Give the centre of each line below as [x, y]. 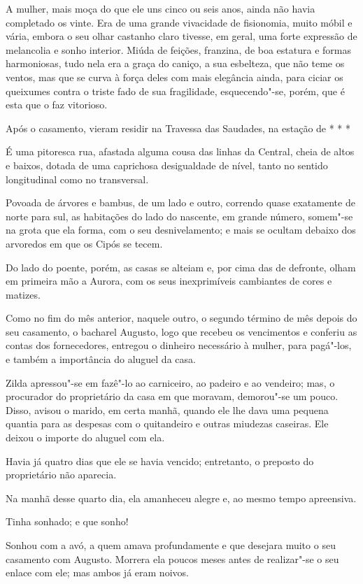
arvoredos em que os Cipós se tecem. [84, 243]
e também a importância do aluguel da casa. [101, 359]
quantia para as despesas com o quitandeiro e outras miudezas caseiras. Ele [167, 423]
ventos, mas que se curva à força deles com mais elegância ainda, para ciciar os [175, 77]
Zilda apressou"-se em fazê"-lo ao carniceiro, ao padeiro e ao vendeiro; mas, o [170, 382]
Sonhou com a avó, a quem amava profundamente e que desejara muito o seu [171, 545]
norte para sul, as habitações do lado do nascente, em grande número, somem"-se [179, 216]
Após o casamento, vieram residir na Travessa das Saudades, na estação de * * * [178, 128]
